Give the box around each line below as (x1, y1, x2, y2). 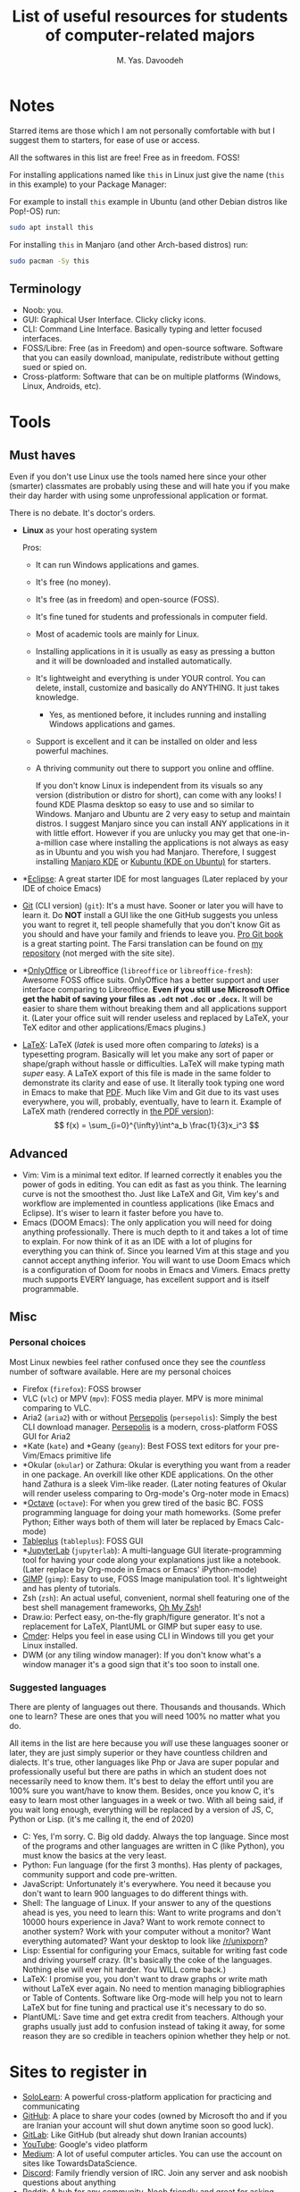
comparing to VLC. (21, 1402, 92, 1413)
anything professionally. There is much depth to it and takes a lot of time (21, 1227, 288, 1237)
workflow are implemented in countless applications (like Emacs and (21, 1198, 275, 1209)
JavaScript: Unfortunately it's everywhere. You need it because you (21, 1879, 271, 1890)
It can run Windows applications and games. (35, 560, 199, 570)
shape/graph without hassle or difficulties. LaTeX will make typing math (21, 1058, 285, 1069)
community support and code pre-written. (21, 1869, 178, 1880)
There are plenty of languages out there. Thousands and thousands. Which (9, 1701, 286, 1713)
